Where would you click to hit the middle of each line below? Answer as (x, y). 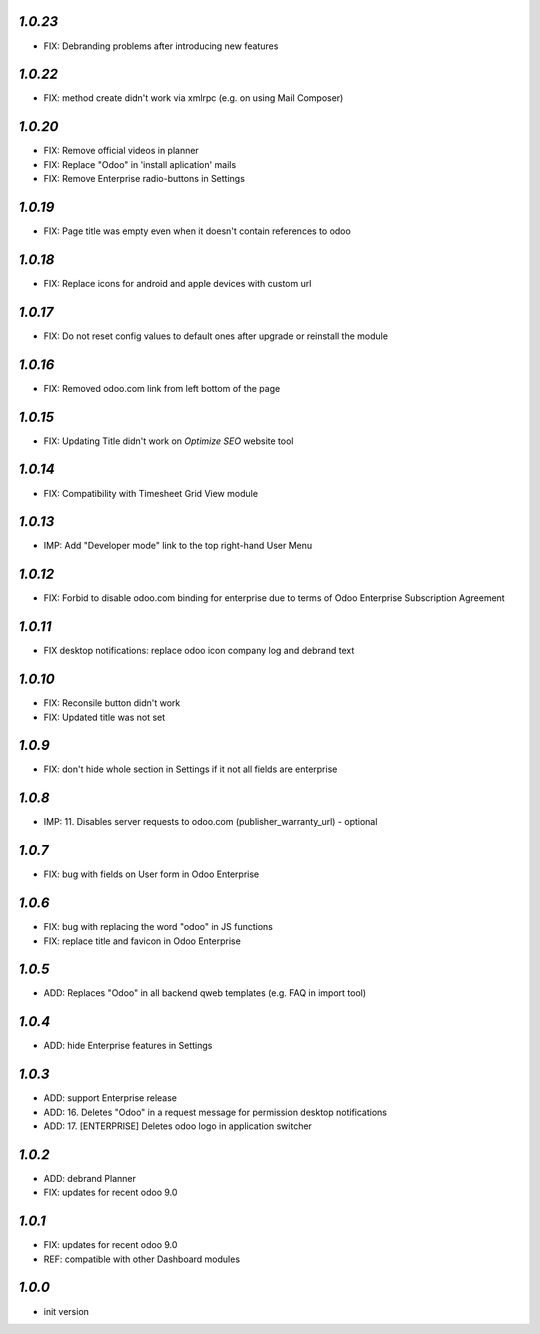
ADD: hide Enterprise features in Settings (128, 1046)
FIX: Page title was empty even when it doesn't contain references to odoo (197, 231)
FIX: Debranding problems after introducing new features (161, 46)
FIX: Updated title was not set (104, 717)
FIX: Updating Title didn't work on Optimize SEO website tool (168, 441)
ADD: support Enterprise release (110, 1098)
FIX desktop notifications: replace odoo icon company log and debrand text (199, 651)
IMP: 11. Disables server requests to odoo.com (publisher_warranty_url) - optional (210, 822)
